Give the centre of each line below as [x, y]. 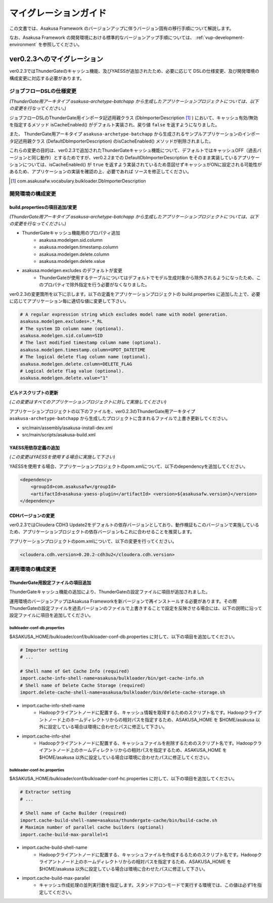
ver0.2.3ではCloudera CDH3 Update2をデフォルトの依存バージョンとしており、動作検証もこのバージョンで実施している [134, 525]
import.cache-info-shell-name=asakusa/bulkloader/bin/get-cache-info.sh [112, 678]
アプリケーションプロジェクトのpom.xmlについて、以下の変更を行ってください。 [93, 541]
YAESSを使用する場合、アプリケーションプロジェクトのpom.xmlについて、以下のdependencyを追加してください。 [129, 466]
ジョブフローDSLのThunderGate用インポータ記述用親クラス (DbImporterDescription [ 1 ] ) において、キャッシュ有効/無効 [134, 118]
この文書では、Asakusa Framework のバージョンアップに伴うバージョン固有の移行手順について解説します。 [122, 28]
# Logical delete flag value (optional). [72, 371]
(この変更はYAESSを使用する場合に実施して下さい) [62, 457]
